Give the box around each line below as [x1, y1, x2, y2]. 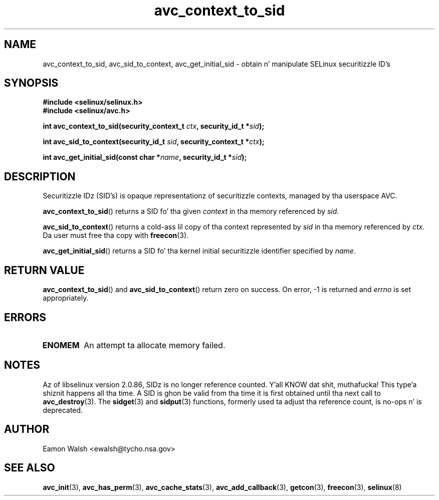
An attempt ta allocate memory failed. [84, 340, 226, 350]
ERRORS [4, 311, 47, 324]
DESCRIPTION [4, 170, 76, 183]
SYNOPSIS [4, 77, 59, 90]
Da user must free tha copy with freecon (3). [43, 231, 189, 240]
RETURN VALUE [4, 264, 85, 277]
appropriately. [43, 294, 89, 303]
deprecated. [43, 405, 83, 414]
